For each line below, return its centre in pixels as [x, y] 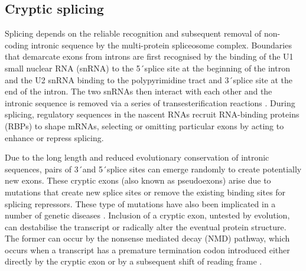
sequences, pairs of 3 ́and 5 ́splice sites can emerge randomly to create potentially [153, 169]
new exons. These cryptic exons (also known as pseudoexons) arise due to [138, 180]
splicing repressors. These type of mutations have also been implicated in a [140, 203]
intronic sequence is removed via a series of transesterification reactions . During [150, 102]
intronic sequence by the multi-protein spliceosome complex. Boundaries [161, 45]
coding [17, 45]
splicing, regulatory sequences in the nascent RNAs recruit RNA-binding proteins [152, 114]
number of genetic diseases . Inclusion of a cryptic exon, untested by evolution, [147, 215]
